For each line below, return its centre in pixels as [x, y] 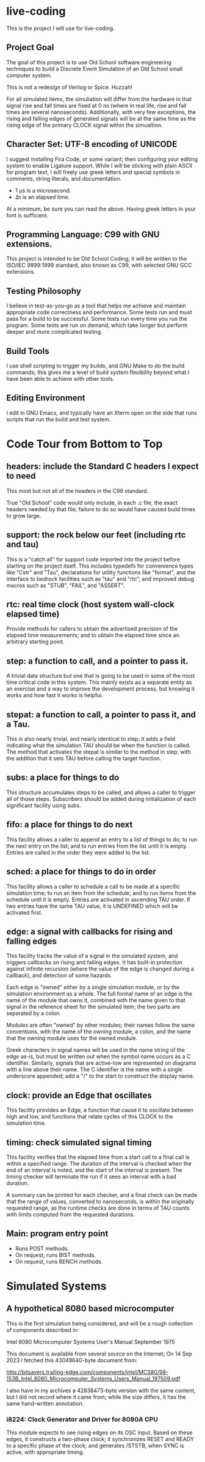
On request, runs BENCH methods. [59, 1261]
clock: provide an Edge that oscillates [79, 1095]
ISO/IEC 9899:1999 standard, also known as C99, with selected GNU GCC [99, 265]
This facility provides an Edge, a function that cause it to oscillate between [100, 1110]
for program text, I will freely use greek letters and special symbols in [93, 172]
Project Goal [30, 47]
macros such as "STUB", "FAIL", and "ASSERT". [66, 585]
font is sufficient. [27, 215]
